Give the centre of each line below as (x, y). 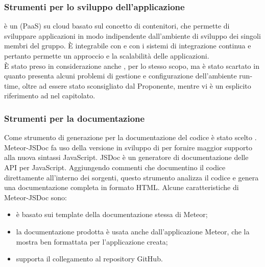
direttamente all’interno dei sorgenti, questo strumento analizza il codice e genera (131, 177)
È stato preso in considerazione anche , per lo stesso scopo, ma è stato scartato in (132, 65)
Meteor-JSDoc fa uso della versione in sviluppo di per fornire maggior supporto (128, 147)
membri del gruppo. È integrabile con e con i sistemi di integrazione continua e (128, 46)
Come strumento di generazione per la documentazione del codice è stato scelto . (130, 137)
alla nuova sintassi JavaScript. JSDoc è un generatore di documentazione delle (126, 157)
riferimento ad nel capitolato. (50, 96)
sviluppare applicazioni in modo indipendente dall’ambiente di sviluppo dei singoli (132, 35)
